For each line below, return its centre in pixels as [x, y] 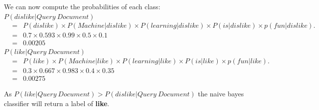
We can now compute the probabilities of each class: [82, 6]
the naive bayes [221, 93]
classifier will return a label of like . [57, 103]
